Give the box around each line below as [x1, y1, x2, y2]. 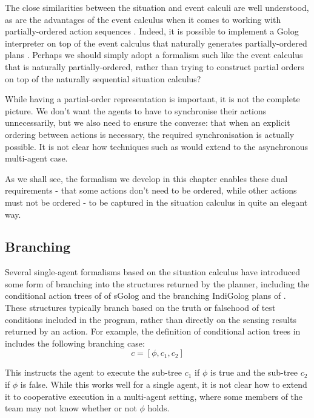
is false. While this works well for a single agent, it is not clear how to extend [20, 378, 307, 391]
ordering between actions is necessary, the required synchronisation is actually [5, 128, 295, 140]
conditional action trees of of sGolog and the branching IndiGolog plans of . [5, 289, 286, 302]
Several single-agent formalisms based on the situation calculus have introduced [5, 266, 301, 278]
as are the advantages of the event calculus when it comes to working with [5, 13, 281, 25]
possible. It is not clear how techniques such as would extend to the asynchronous [5, 140, 309, 152]
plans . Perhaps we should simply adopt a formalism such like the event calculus [5, 48, 303, 61]
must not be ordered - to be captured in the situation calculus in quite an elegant [5, 195, 308, 208]
